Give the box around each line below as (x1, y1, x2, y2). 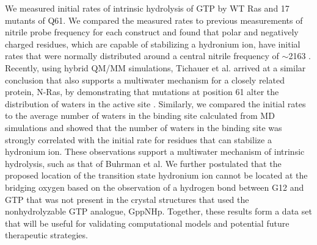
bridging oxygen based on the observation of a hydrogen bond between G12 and (5, 180, 304, 193)
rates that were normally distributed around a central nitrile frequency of (5, 49, 279, 62)
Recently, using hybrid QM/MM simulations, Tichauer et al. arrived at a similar (5, 61, 306, 74)
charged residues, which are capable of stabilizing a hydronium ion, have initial (5, 37, 301, 50)
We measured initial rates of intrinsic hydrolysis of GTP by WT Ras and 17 (5, 2, 290, 14)
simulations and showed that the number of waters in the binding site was (5, 121, 282, 133)
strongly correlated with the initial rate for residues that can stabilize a (5, 133, 272, 146)
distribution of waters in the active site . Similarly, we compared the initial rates (5, 97, 306, 110)
